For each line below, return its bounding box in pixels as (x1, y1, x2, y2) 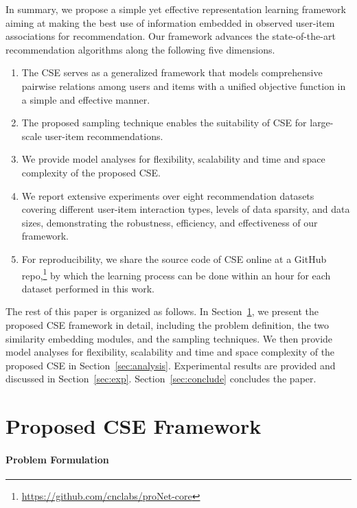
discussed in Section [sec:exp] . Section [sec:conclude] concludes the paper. (5, 371, 316, 386)
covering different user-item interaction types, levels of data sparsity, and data (21, 202, 350, 216)
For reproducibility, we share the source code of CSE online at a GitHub (21, 251, 327, 266)
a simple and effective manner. (21, 92, 150, 106)
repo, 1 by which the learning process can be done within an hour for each (21, 266, 331, 282)
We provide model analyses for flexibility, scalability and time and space (21, 152, 325, 166)
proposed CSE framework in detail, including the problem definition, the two (5, 317, 330, 332)
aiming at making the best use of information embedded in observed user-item (5, 15, 335, 30)
